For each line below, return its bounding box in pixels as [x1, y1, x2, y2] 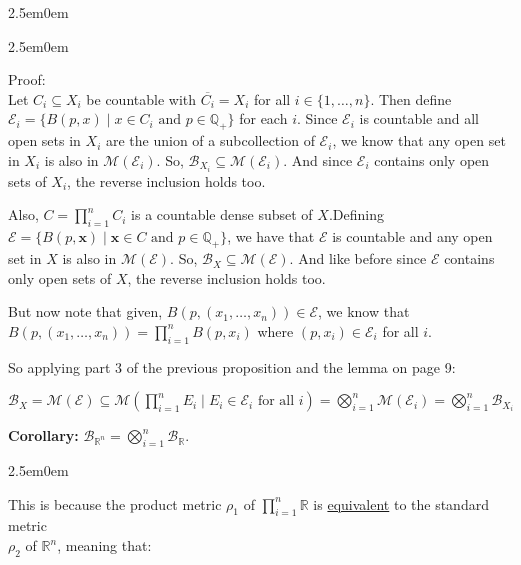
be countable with [86, 88, 197, 109]
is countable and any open [332, 226, 493, 247]
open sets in [8, 130, 81, 151]
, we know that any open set [332, 130, 506, 151]
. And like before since [289, 248, 427, 269]
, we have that [227, 226, 315, 247]
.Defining [328, 204, 384, 225]
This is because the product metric [8, 493, 222, 514]
